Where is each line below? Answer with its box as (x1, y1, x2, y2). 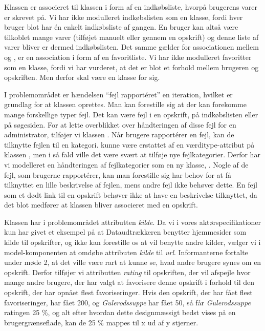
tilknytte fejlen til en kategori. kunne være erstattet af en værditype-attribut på (4, 139, 255, 150)
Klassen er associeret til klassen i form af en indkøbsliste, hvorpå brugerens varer (4, 2, 257, 12)
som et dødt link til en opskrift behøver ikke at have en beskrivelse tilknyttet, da (4, 189, 257, 200)
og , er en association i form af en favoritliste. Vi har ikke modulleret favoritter (4, 51, 252, 62)
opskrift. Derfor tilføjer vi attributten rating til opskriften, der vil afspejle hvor (4, 266, 251, 277)
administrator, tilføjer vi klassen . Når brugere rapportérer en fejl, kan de (4, 129, 234, 140)
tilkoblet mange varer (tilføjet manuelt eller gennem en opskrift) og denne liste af (4, 31, 259, 42)
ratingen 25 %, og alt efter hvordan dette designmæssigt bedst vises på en (4, 307, 236, 318)
